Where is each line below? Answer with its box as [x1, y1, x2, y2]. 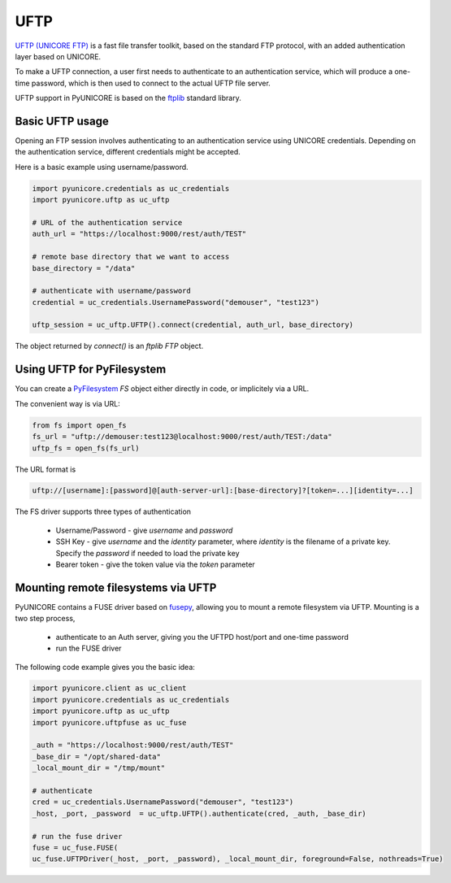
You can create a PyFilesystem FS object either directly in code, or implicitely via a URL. [15, 384, 310, 394]
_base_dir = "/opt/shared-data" [32, 752, 162, 761]
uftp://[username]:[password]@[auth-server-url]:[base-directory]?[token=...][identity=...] [32, 486, 414, 495]
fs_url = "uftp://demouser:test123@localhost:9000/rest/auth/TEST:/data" [32, 432, 332, 441]
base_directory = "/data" [32, 263, 136, 272]
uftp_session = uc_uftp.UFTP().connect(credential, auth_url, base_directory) [32, 320, 353, 329]
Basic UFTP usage [15, 114, 109, 128]
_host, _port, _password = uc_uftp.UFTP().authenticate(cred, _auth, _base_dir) [32, 809, 367, 818]
